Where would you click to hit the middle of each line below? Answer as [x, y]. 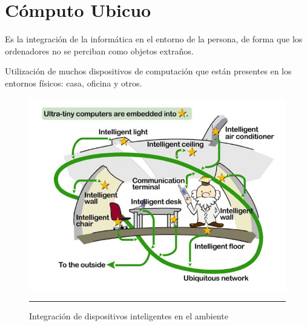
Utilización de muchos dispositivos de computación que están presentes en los [148, 71]
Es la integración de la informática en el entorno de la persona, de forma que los [154, 39]
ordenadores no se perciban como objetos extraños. [99, 51]
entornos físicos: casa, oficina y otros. [74, 83]
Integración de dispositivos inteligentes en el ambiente [129, 316]
